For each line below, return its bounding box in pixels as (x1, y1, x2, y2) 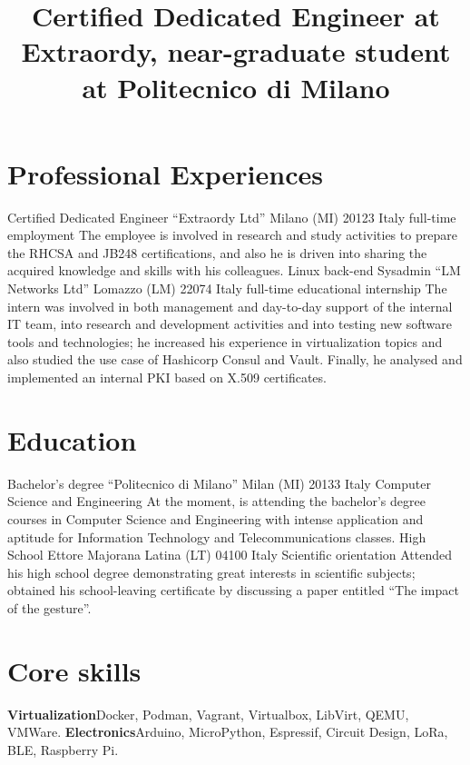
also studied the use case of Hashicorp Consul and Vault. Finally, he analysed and (7, 350, 463, 369)
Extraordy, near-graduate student (21, 33, 451, 70)
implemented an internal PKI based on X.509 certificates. (7, 368, 327, 387)
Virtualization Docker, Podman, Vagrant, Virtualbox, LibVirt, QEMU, (7, 704, 409, 723)
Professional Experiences (7, 154, 323, 192)
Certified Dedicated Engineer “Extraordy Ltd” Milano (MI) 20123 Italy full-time (7, 207, 456, 226)
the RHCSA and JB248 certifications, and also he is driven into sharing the (7, 243, 427, 262)
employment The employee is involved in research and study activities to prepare (7, 225, 457, 244)
